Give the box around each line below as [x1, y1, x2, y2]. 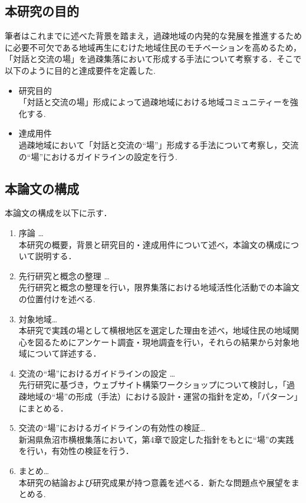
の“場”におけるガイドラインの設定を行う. [18, 150, 177, 162]
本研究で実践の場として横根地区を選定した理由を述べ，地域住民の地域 [18, 324, 291, 337]
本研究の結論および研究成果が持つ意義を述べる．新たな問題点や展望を [18, 476, 291, 488]
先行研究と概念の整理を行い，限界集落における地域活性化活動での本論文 [18, 281, 300, 293]
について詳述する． [27, 347, 101, 360]
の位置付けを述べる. [18, 292, 96, 305]
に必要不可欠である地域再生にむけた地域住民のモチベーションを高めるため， [5, 41, 301, 53]
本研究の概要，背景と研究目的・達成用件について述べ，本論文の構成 [18, 238, 282, 250]
